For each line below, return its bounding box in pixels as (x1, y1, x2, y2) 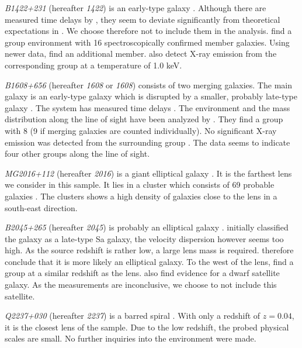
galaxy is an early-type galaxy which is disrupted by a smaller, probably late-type (5, 90, 297, 102)
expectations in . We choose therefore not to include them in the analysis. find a (5, 25, 292, 37)
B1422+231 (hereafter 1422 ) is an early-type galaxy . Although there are (5, 2, 266, 13)
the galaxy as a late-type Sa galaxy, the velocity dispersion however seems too (5, 232, 284, 244)
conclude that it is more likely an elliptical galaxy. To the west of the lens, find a (5, 255, 294, 267)
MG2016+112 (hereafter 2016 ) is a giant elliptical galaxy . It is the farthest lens (5, 167, 292, 179)
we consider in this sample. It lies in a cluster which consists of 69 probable (5, 178, 275, 191)
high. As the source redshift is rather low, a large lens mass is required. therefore (5, 244, 294, 256)
